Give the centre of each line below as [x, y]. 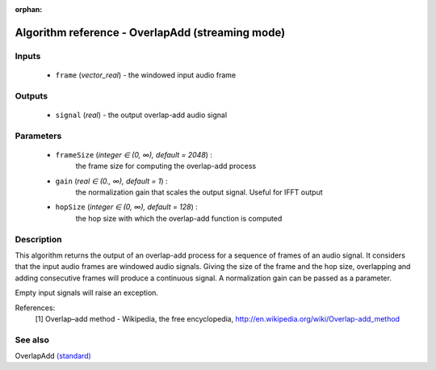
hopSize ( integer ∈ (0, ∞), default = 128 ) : [126, 207]
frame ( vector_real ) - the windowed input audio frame [146, 75]
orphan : [29, 9]
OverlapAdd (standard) [53, 356]
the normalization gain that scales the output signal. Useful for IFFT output [199, 192]
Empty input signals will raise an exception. [87, 293]
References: [35, 308]
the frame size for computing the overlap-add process [166, 166]
